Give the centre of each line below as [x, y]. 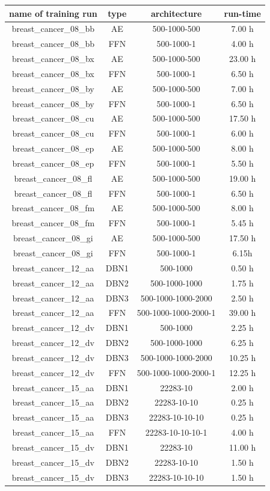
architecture [176, 13]
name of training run [53, 13]
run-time [242, 13]
